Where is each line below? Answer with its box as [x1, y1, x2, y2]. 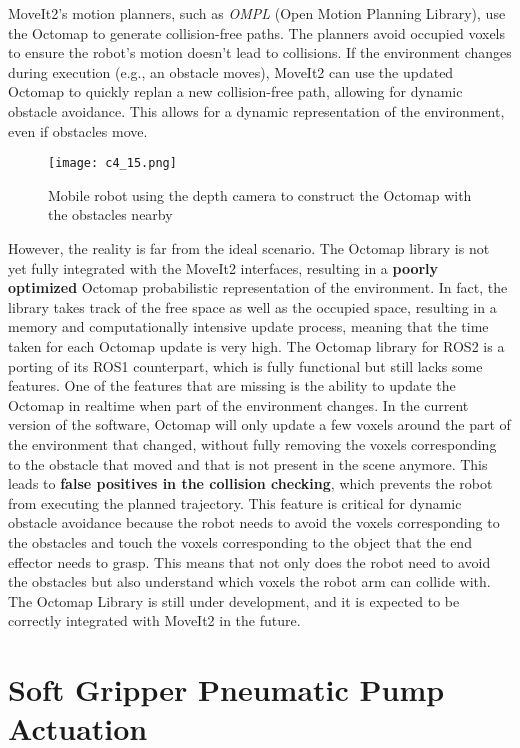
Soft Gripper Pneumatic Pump [8, 669, 445, 710]
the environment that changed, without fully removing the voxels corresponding [8, 433, 497, 454]
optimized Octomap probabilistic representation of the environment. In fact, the [8, 277, 508, 298]
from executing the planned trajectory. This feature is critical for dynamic [8, 492, 462, 513]
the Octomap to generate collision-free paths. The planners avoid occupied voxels [8, 22, 506, 43]
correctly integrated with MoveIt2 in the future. [8, 610, 301, 631]
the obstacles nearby [48, 204, 173, 225]
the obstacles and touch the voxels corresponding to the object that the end [8, 531, 472, 552]
